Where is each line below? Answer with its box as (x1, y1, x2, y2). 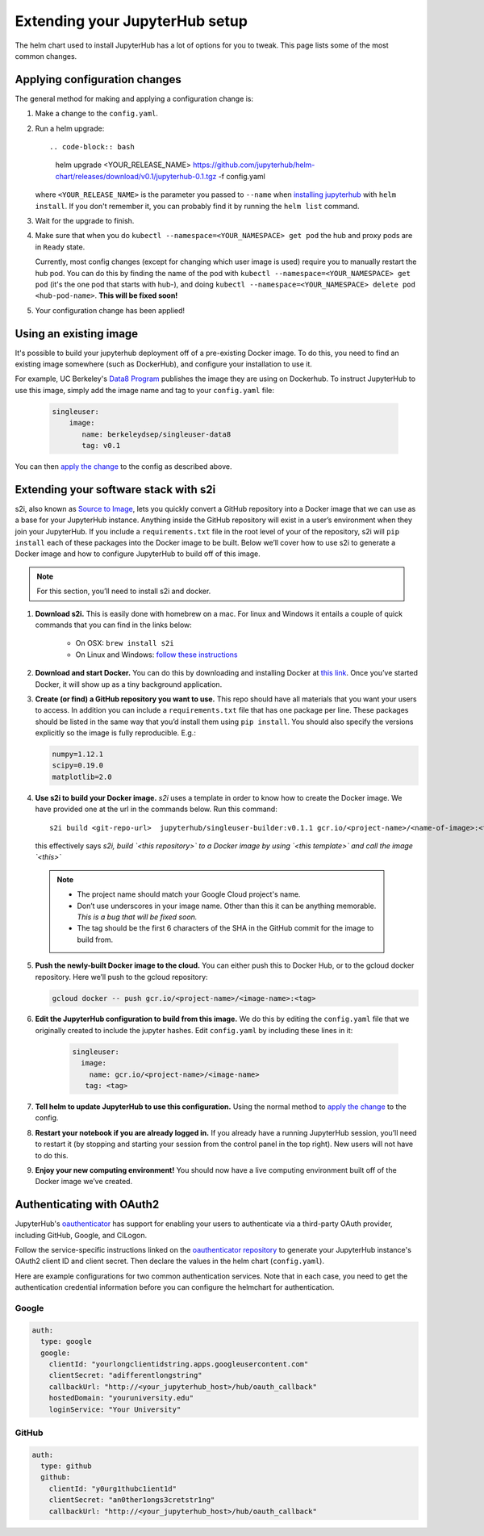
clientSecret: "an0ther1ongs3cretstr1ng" (48, 1496, 215, 1505)
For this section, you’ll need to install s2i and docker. (36, 586, 211, 596)
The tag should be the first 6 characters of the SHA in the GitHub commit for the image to (77, 923, 374, 933)
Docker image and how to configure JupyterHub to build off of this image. (15, 549, 261, 559)
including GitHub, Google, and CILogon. (15, 1230, 148, 1240)
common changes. (15, 51, 77, 61)
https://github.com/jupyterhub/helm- (192, 160, 315, 170)
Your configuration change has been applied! (35, 305, 186, 315)
